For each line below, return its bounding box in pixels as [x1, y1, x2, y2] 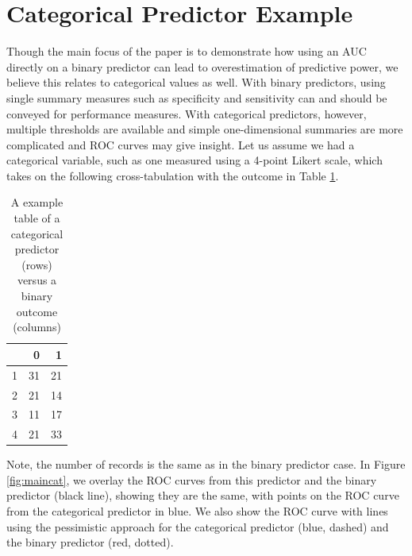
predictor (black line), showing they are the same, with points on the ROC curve [6, 487, 399, 504]
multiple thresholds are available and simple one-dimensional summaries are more [6, 121, 403, 137]
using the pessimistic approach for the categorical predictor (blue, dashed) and [6, 518, 389, 535]
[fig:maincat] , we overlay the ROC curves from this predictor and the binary [6, 471, 377, 488]
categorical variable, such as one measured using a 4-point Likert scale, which [6, 152, 383, 168]
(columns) [13, 319, 61, 335]
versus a [17, 272, 57, 288]
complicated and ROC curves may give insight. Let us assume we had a [6, 136, 355, 153]
